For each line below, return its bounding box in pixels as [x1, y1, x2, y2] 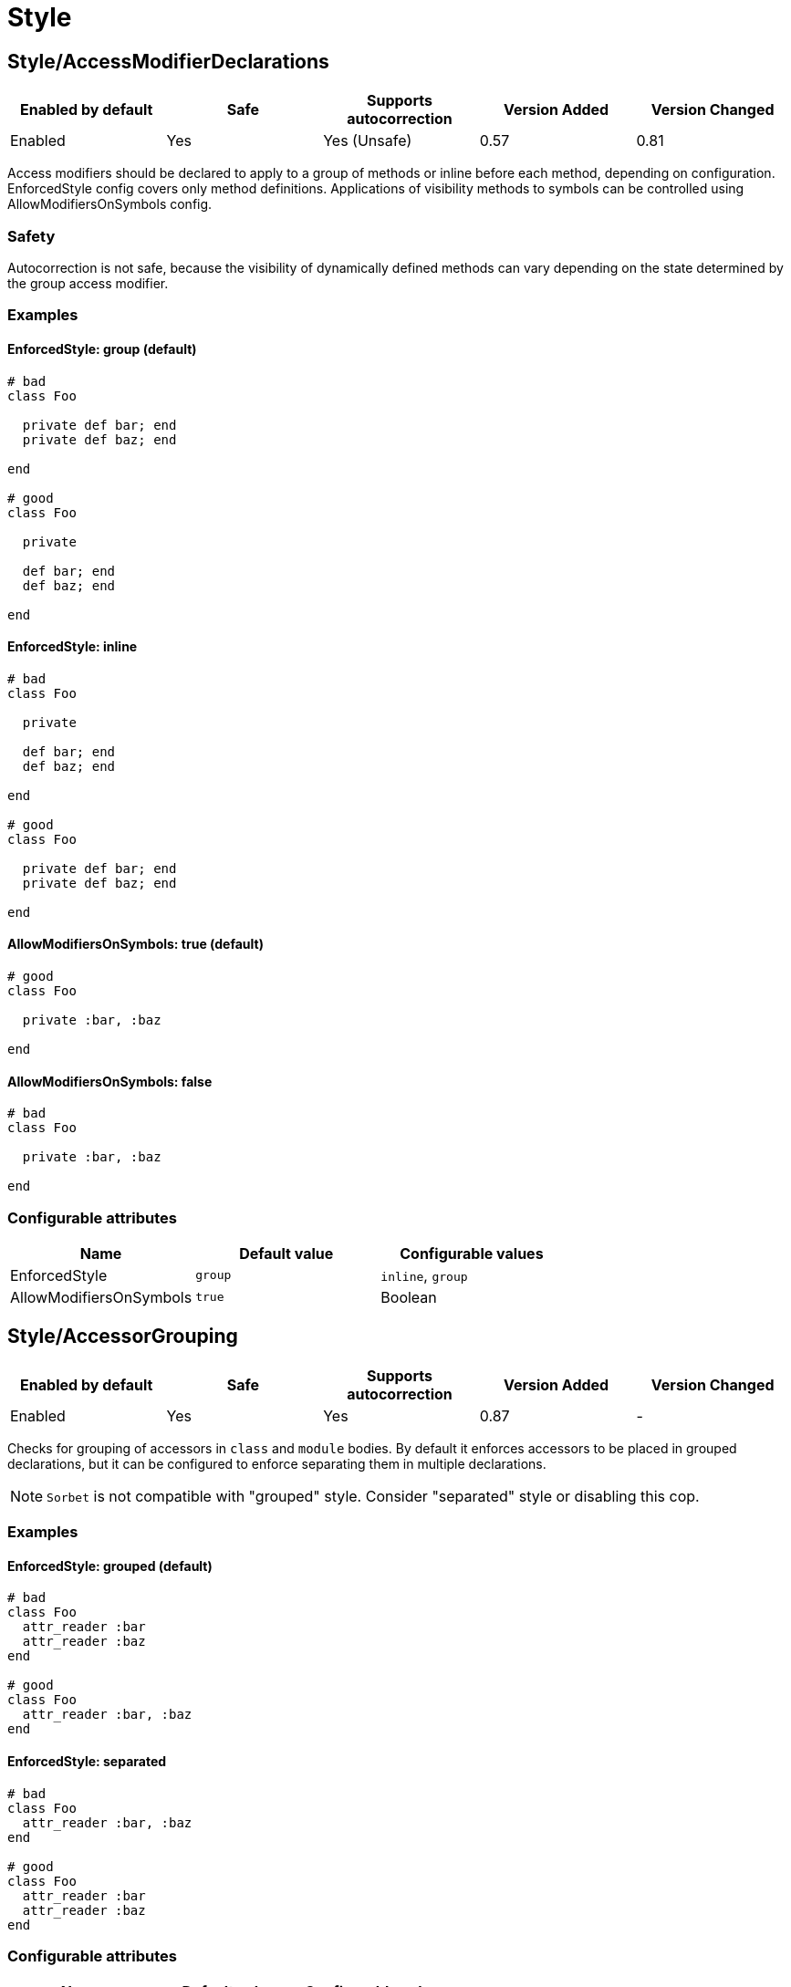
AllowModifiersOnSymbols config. [7, 196, 213, 213]
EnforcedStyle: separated [7, 1753, 167, 1769]
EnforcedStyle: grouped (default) [7, 1557, 213, 1574]
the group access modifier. [7, 275, 169, 291]
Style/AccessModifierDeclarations [7, 49, 329, 73]
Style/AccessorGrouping [7, 1325, 238, 1348]
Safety [7, 226, 56, 245]
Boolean [380, 1287, 437, 1306]
